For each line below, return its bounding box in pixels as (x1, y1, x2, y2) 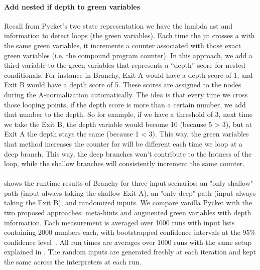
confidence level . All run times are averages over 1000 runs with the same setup (4, 236, 252, 247)
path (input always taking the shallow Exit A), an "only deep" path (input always (4, 187, 256, 198)
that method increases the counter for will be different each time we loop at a (4, 138, 243, 149)
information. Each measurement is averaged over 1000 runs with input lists (4, 217, 235, 227)
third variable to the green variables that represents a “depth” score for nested (4, 60, 245, 70)
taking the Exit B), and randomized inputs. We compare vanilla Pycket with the (4, 197, 252, 208)
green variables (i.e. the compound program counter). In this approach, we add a (4, 50, 253, 60)
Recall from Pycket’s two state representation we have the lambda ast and (4, 20, 232, 31)
